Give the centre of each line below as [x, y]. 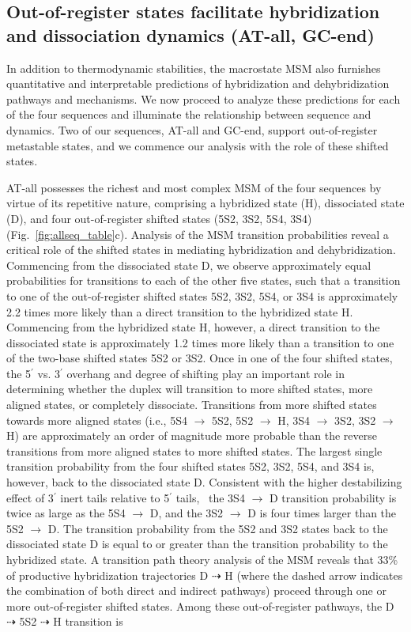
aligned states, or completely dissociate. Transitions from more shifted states [192, 405]
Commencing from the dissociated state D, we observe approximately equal [189, 265]
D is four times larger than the [322, 513]
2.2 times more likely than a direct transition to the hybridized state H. [180, 311]
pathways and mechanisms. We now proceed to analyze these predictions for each [204, 98]
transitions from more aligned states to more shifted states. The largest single [194, 450]
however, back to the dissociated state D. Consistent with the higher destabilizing [204, 482]
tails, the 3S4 [210, 497]
